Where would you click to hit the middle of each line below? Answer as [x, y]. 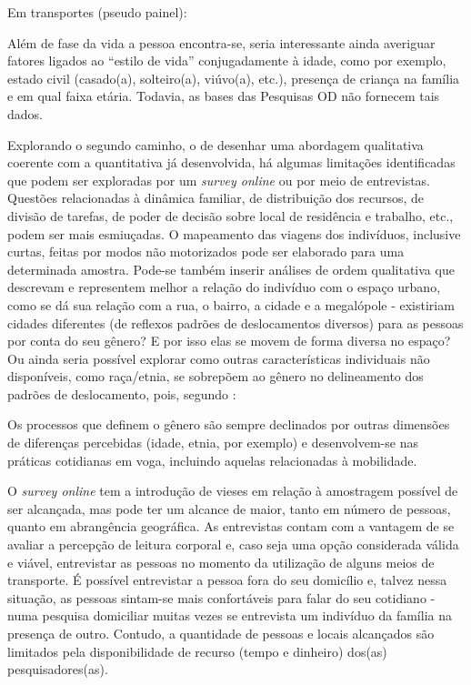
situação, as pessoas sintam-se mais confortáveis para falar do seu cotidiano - [221, 597]
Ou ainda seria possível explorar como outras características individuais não [219, 358]
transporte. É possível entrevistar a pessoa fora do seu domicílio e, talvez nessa [227, 580]
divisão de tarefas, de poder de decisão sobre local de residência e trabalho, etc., [230, 215]
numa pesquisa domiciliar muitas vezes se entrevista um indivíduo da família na [230, 615]
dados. [25, 113]
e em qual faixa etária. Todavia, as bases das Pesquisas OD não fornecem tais [224, 96]
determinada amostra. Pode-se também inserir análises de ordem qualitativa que [231, 269]
